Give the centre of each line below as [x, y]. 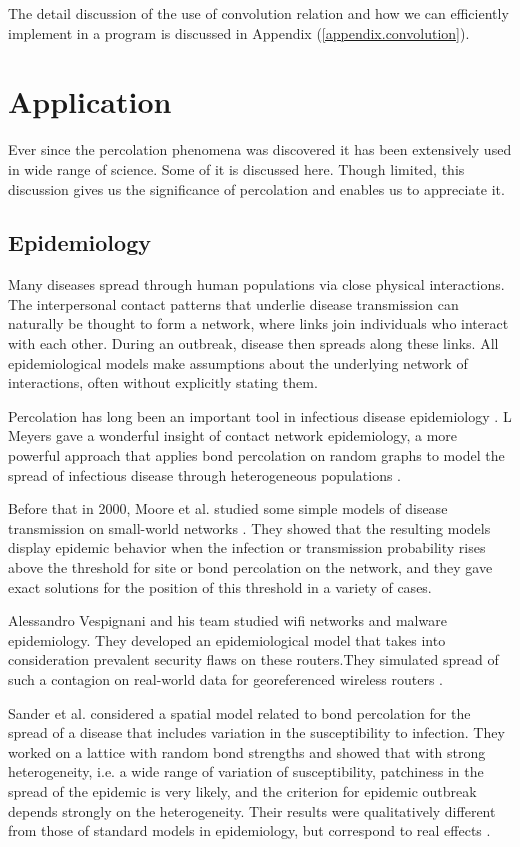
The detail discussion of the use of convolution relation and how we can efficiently [258, 13]
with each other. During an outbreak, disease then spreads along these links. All [253, 343]
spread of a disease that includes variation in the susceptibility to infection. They [256, 732]
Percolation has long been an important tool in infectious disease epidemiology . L [260, 415]
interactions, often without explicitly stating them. [163, 382]
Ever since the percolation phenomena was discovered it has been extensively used [260, 149]
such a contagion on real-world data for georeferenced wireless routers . [225, 678]
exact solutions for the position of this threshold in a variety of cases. [220, 586]
